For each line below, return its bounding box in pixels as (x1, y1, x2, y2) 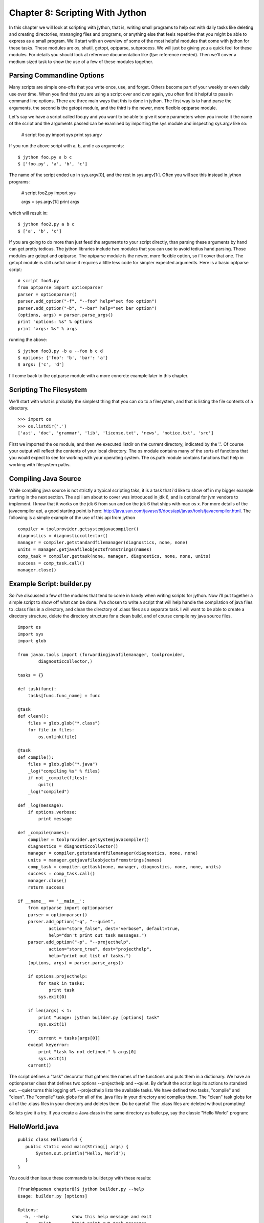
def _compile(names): (18, 830, 69, 836)
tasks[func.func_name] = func (27, 693, 100, 699)
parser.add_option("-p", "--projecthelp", (27, 939, 132, 945)
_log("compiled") (27, 789, 69, 794)
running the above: (9, 337, 47, 342)
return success (27, 884, 65, 890)
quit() (38, 782, 54, 788)
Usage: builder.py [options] (18, 1193, 88, 1199)
